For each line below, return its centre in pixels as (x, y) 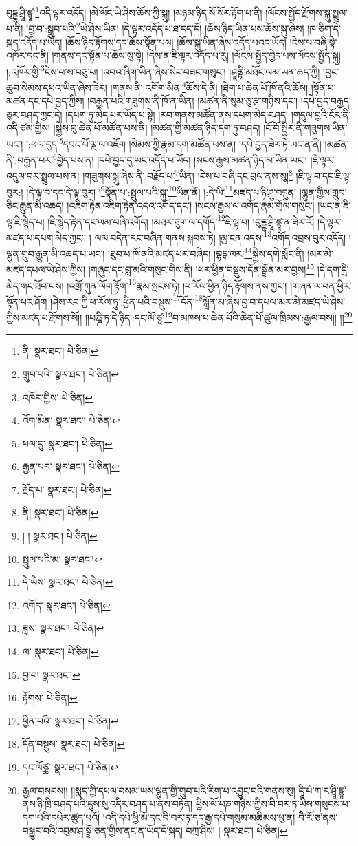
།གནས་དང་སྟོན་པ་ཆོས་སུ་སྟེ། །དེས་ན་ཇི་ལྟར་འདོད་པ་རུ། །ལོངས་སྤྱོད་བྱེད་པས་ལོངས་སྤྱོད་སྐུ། (196, 55)
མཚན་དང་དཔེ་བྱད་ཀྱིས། (45, 101)
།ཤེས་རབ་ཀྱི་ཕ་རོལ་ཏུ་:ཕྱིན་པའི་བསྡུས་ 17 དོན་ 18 (127, 300)
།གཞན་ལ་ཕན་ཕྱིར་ (321, 285)
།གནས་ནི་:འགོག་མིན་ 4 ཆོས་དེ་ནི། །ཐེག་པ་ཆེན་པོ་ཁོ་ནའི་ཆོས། (209, 86)
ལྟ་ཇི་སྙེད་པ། (25, 221)
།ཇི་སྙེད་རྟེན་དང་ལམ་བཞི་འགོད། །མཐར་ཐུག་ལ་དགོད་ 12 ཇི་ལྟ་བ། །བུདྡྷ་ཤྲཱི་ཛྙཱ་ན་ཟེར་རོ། (181, 220)
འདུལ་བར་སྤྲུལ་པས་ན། (43, 176)
